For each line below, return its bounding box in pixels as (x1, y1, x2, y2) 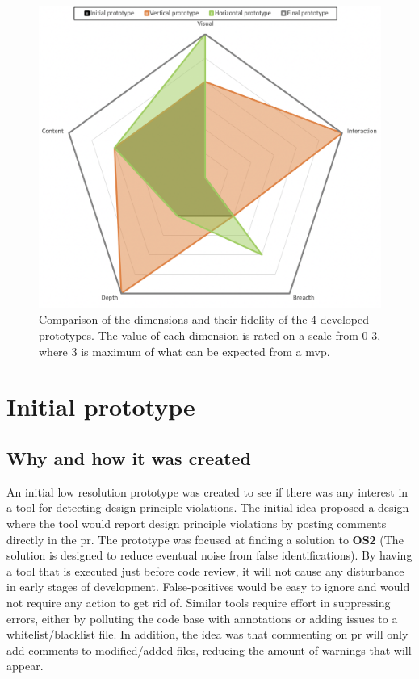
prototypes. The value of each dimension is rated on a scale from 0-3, (39, 327, 381, 344)
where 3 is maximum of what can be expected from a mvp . (39, 342, 330, 359)
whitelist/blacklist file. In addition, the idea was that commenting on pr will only (6, 626, 409, 643)
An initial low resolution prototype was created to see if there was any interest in (6, 483, 409, 500)
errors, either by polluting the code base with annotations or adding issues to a (6, 610, 398, 627)
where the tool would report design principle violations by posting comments (6, 515, 387, 532)
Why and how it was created (6, 446, 252, 471)
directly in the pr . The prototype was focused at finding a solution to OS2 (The (6, 530, 404, 547)
